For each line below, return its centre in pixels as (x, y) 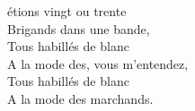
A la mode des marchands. (80, 98)
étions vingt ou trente (67, 11)
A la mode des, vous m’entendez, (98, 63)
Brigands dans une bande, (79, 28)
